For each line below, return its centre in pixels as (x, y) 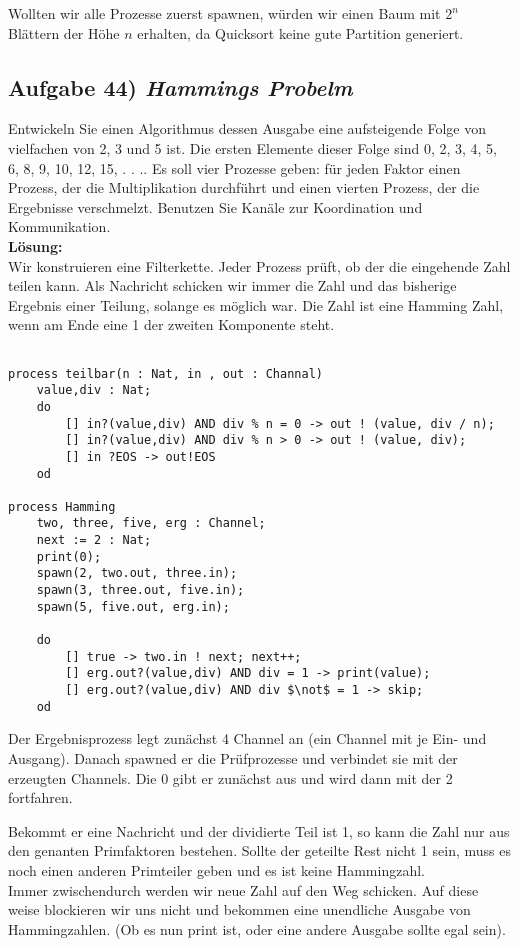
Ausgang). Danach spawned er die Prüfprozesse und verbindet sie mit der (233, 757)
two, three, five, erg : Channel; (151, 523)
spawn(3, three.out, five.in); (140, 590)
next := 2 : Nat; (94, 540)
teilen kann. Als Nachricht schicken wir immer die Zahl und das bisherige (232, 285)
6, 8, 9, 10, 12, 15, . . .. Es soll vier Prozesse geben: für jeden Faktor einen (234, 167)
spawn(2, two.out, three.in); (137, 573)
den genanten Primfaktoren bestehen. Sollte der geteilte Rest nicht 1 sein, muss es (259, 850)
